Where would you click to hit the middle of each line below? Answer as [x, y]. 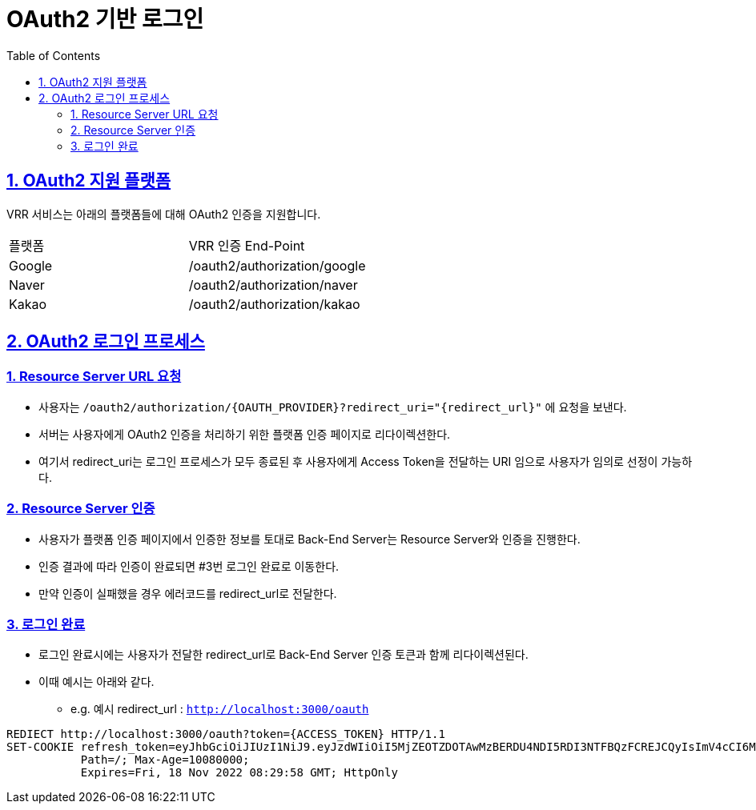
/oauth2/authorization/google [277, 265]
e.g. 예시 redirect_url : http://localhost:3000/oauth [220, 709]
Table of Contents [54, 55]
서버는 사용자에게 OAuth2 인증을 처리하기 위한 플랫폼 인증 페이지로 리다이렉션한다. [245, 434]
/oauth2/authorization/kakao [274, 304]
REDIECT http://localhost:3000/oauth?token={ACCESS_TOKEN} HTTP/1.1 [226, 734]
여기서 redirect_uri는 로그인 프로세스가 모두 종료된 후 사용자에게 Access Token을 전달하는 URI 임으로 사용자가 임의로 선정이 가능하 [366, 461]
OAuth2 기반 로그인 [105, 19]
